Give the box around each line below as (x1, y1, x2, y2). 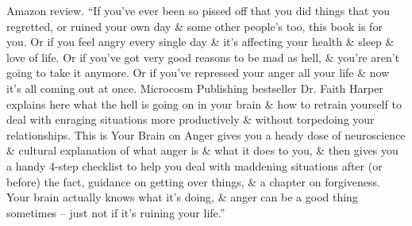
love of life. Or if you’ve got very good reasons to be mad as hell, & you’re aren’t (6, 48, 400, 65)
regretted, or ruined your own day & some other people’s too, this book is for (6, 17, 383, 34)
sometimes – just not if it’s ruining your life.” (6, 204, 225, 220)
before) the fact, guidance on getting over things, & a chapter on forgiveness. (6, 173, 380, 190)
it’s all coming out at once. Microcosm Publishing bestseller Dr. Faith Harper (6, 79, 383, 96)
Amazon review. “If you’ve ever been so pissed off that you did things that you (6, 2, 390, 18)
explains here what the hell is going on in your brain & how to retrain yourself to (6, 95, 402, 112)
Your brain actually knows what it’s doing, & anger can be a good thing (6, 189, 358, 205)
